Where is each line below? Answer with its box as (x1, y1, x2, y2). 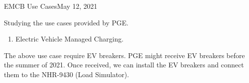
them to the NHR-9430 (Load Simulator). (4, 69, 129, 79)
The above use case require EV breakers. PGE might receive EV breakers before (4, 50, 245, 60)
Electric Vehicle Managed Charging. (15, 34, 124, 44)
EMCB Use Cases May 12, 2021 (4, 1, 98, 11)
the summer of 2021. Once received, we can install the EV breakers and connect (4, 60, 244, 70)
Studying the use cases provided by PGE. (4, 17, 128, 27)
